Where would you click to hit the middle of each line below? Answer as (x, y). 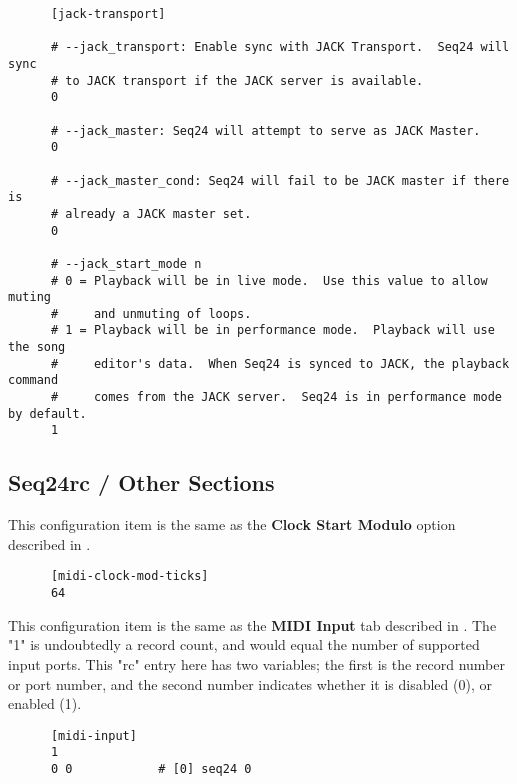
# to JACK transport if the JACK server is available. (237, 80)
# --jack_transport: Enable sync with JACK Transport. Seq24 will (280, 47)
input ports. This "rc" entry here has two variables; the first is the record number (256, 663)
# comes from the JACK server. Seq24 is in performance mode (276, 397)
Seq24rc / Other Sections (141, 482)
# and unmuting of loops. (151, 313)
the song (37, 347)
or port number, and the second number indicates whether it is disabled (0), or (250, 683)
